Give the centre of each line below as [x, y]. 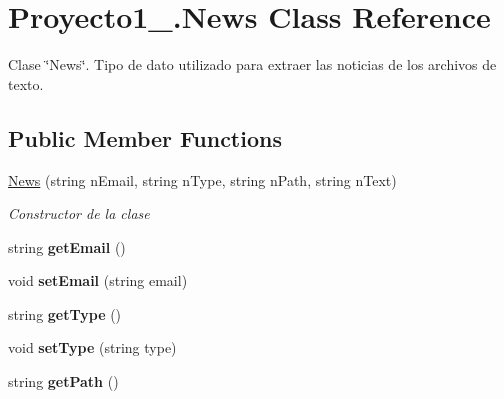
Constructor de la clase [79, 213]
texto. [26, 83]
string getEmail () [67, 246]
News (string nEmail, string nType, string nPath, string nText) [202, 179]
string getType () [65, 313]
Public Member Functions [145, 137]
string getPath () [63, 381]
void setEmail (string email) [98, 280]
